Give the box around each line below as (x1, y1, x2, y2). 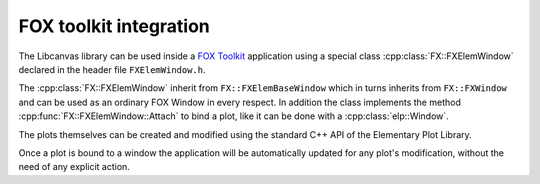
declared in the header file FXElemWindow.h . (18, 63, 206, 75)
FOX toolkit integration (18, 15, 210, 37)
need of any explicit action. (18, 161, 130, 173)
